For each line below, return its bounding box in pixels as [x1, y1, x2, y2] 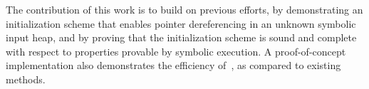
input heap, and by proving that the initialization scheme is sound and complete [6, 30, 357, 45]
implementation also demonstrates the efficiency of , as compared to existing [6, 58, 341, 73]
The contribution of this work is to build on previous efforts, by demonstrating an [6, 2, 363, 16]
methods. [6, 71, 46, 86]
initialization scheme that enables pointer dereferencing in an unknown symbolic [6, 16, 356, 31]
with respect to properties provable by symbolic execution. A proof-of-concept [6, 43, 346, 58]
